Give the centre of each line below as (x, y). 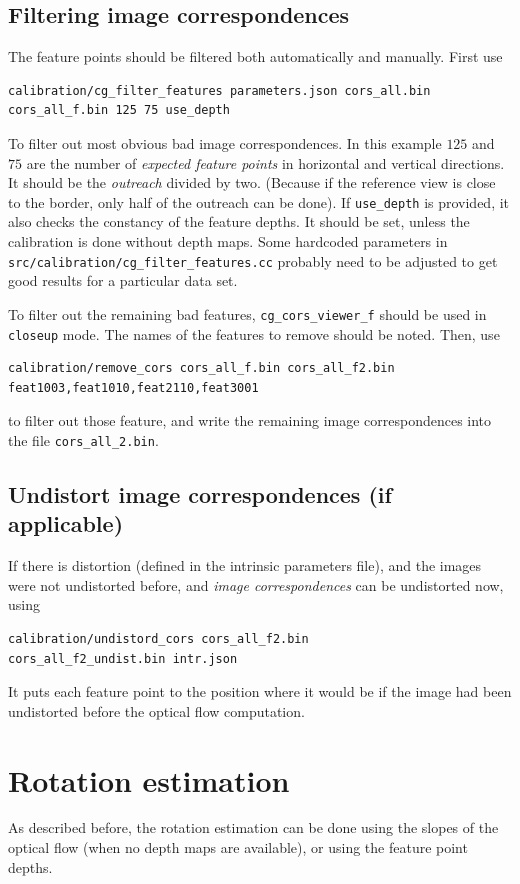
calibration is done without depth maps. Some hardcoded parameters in (228, 241)
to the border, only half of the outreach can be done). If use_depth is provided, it (259, 201)
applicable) (66, 523)
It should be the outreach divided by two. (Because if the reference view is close (252, 182)
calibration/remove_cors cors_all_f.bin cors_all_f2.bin (201, 368)
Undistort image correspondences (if (200, 494)
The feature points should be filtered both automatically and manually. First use (255, 56)
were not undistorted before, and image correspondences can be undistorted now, (256, 584)
